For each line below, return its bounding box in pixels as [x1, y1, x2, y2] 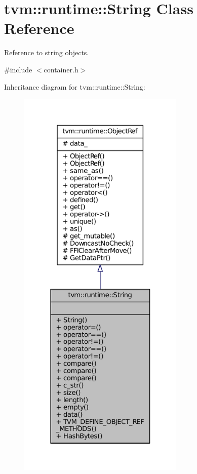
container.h [44, 64, 78, 74]
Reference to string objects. [4, 47, 89, 58]
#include [4, 64, 32, 74]
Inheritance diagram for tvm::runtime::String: [4, 81, 145, 92]
